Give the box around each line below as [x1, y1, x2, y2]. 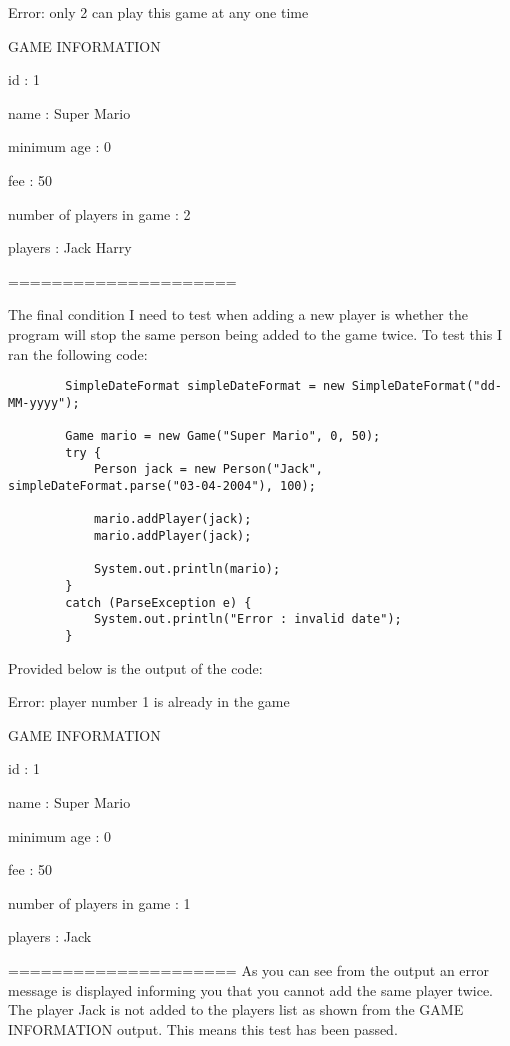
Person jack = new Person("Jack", [93, 462, 323, 477]
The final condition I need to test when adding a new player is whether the [8, 304, 468, 325]
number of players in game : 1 [8, 892, 191, 913]
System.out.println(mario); [93, 562, 281, 577]
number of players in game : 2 [8, 203, 191, 224]
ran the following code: [8, 343, 148, 364]
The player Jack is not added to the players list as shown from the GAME [8, 999, 464, 1020]
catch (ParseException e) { [65, 595, 252, 610]
